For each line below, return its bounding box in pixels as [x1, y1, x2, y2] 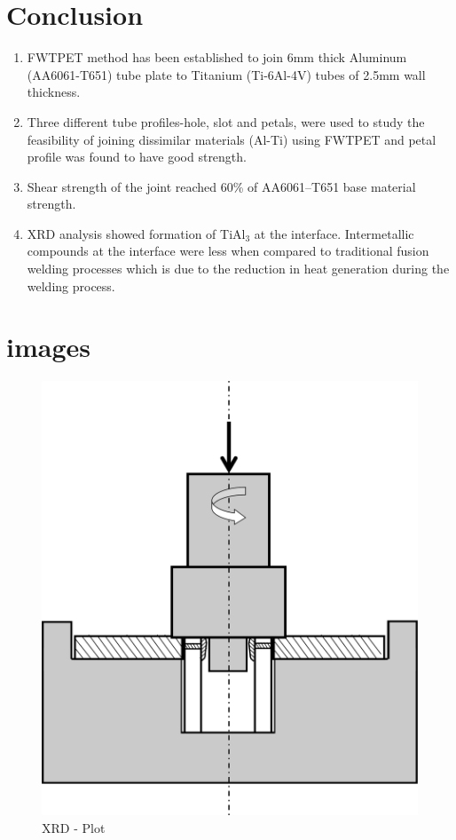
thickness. [27, 83, 81, 101]
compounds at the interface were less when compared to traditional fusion [27, 242, 429, 260]
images [6, 329, 90, 365]
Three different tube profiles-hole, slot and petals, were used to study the [27, 112, 425, 131]
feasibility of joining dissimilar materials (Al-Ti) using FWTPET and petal [27, 130, 436, 148]
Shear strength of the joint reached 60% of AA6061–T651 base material [27, 177, 416, 195]
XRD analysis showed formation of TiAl [27, 224, 246, 242]
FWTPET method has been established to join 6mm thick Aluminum [27, 48, 407, 67]
